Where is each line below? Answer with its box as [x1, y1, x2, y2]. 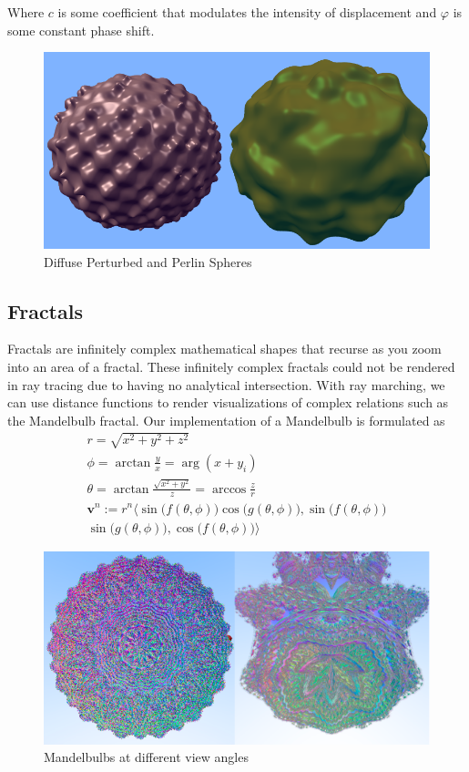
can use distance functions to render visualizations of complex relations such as [7, 393, 449, 412]
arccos [211, 482, 247, 496]
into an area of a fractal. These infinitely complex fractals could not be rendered [7, 356, 455, 376]
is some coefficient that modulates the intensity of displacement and [57, 3, 437, 21]
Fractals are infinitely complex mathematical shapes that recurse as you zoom [7, 339, 442, 358]
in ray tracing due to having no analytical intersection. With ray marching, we [7, 375, 445, 394]
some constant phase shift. [7, 20, 155, 39]
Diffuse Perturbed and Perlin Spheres [44, 252, 252, 271]
